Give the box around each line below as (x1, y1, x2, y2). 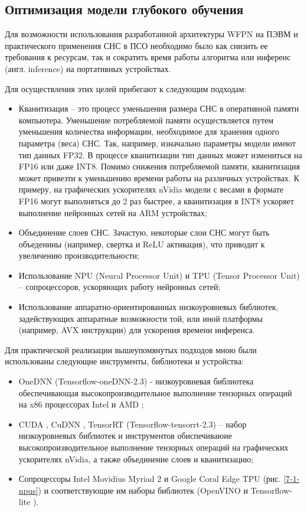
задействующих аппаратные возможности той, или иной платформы (18, 312, 263, 324)
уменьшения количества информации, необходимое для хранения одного (18, 125, 279, 138)
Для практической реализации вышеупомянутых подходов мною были (5, 343, 257, 356)
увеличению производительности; (18, 249, 139, 262)
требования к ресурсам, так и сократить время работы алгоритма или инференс (5, 51, 291, 63)
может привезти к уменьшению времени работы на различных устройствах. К (18, 171, 299, 184)
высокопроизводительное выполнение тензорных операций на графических (18, 441, 289, 454)
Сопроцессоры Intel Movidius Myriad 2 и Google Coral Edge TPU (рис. (18, 472, 281, 485)
